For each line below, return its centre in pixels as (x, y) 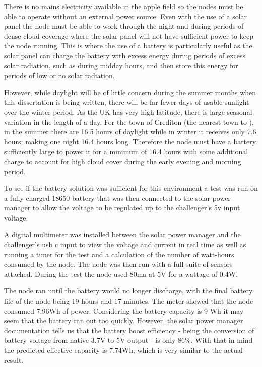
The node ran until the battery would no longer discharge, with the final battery (128, 291)
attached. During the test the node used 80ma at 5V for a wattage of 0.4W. (121, 274)
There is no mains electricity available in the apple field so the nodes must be (124, 6)
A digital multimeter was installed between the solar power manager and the (122, 234)
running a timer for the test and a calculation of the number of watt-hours (119, 254)
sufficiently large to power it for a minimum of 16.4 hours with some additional (126, 151)
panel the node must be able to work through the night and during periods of (124, 26)
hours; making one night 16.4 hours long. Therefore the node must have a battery (130, 141)
